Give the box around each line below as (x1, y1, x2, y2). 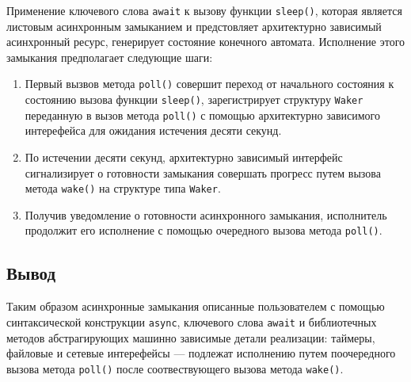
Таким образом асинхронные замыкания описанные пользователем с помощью (6, 298, 385, 315)
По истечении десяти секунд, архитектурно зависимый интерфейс (25, 149, 343, 165)
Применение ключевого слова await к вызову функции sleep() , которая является (6, 2, 402, 18)
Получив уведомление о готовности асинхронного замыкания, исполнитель (25, 206, 387, 223)
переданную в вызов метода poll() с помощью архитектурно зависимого (25, 106, 381, 123)
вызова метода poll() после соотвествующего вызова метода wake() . (6, 360, 344, 376)
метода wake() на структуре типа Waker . (25, 180, 221, 197)
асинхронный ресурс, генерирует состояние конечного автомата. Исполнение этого (6, 33, 405, 50)
